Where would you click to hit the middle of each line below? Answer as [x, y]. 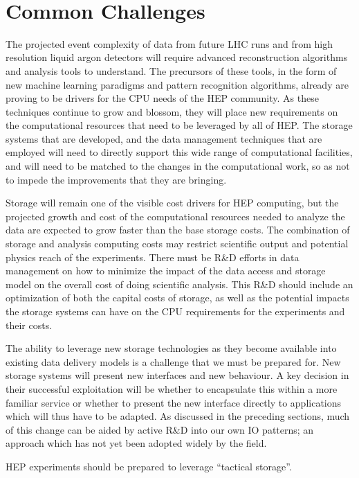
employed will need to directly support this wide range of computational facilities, [179, 152]
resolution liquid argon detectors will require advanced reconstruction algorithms [177, 57]
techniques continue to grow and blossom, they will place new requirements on [172, 111]
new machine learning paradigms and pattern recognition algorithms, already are [177, 84]
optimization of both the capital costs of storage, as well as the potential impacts [177, 298]
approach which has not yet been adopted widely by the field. [136, 443]
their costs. [29, 325]
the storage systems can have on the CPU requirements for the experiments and [175, 311]
